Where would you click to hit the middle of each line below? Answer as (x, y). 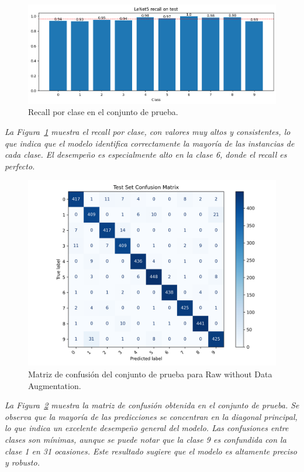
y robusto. (22, 462)
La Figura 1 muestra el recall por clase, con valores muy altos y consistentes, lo (148, 132)
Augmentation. (55, 385)
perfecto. (20, 166)
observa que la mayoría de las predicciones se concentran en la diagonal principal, (151, 416)
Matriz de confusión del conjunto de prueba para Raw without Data (150, 374)
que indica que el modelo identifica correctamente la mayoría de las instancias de (150, 143)
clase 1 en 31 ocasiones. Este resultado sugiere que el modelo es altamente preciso (151, 451)
